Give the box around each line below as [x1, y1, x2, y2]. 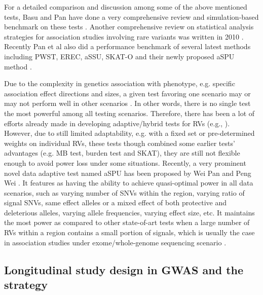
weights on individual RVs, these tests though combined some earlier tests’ [4, 137, 235, 148]
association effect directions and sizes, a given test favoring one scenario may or [4, 88, 251, 98]
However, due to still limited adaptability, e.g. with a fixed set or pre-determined [4, 128, 255, 138]
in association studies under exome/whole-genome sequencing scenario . [4, 237, 227, 247]
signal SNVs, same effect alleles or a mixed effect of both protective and [4, 197, 227, 208]
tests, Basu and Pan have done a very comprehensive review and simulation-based [4, 11, 259, 22]
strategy [4, 277, 48, 292]
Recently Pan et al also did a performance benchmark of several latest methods [4, 41, 251, 52]
